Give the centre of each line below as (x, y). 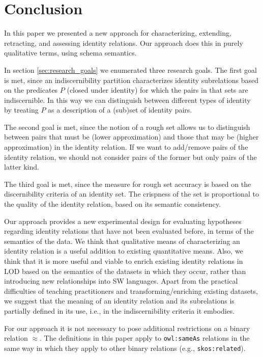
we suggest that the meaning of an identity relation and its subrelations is (119, 301)
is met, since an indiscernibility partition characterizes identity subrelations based (131, 80)
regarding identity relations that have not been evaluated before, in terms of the (129, 231)
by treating (21, 110)
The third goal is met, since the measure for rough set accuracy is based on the (128, 184)
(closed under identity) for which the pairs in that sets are (157, 90)
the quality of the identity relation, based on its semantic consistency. (112, 204)
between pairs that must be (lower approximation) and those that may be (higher (131, 137)
